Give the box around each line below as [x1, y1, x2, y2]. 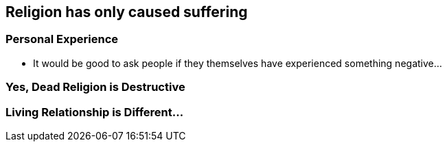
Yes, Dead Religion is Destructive [5, 80, 185, 94]
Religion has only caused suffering [5, 3, 248, 21]
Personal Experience [5, 32, 119, 46]
